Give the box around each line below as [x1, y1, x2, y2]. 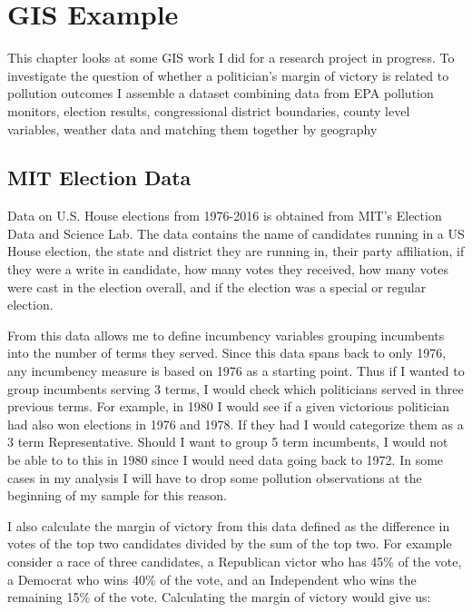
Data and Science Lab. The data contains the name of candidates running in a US [7, 223, 465, 242]
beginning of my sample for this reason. [7, 486, 227, 505]
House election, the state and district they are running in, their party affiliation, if [7, 242, 465, 261]
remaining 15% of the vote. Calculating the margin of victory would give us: [7, 587, 431, 607]
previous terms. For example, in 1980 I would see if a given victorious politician [7, 397, 450, 416]
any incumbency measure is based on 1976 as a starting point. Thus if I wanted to [7, 361, 465, 380]
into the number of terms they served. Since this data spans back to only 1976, [7, 343, 447, 362]
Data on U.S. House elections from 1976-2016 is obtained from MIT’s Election [7, 206, 442, 225]
